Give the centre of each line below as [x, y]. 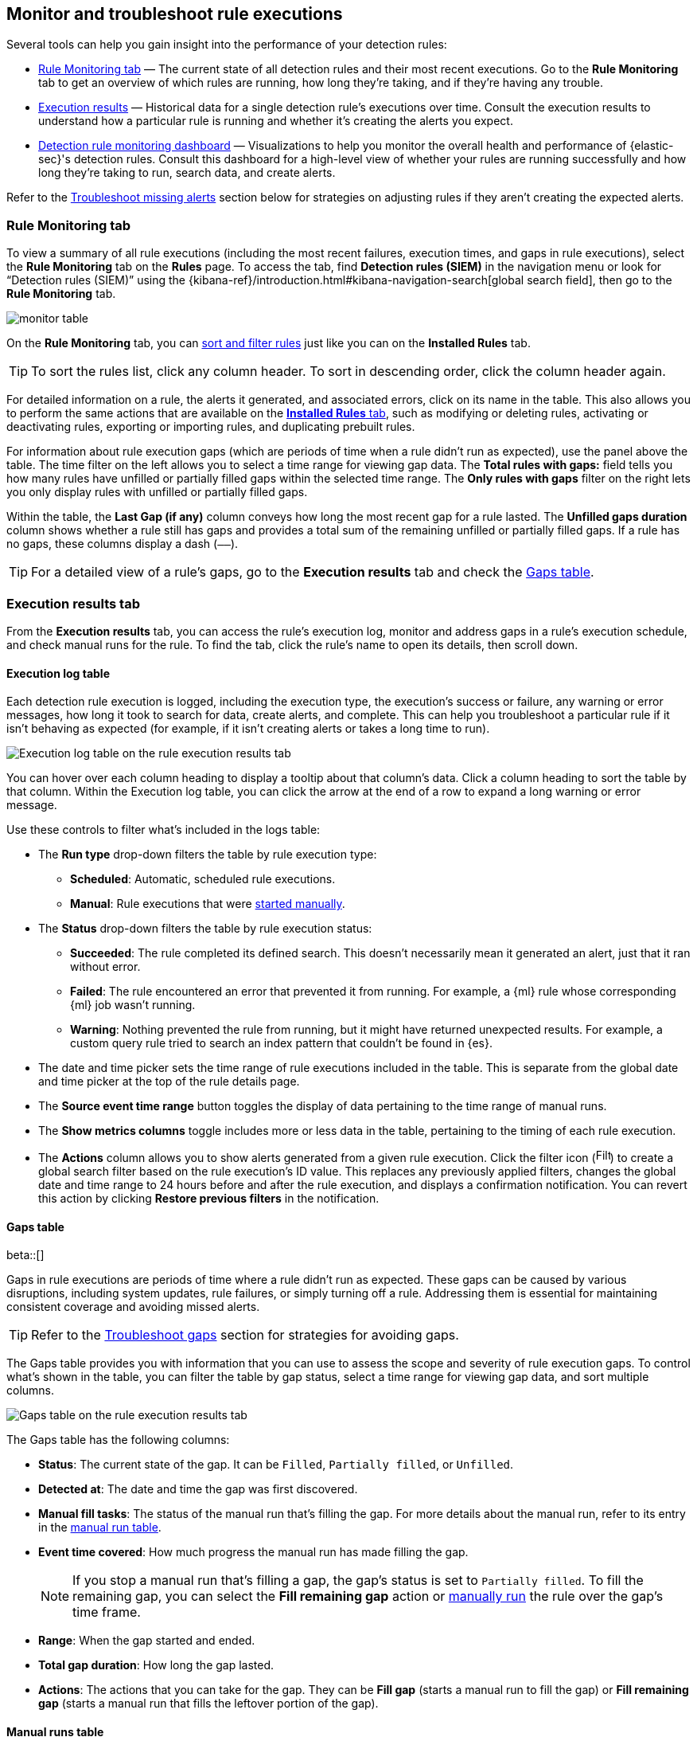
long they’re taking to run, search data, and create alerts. [187, 173]
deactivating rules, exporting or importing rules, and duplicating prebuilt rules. [211, 427]
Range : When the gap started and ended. [147, 1641]
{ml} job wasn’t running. [133, 1005]
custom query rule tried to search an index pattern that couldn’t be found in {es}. [281, 1043]
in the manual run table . [100, 1528]
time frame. [107, 1612]
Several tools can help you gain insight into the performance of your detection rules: [227, 45]
